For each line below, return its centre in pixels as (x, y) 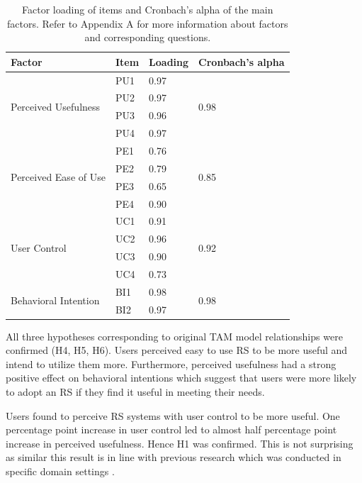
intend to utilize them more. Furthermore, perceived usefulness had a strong (171, 363)
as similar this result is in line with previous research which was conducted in (174, 457)
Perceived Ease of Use (58, 177)
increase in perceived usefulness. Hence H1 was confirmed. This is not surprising (180, 443)
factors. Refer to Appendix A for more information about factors (148, 23)
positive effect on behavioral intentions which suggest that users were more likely (181, 378)
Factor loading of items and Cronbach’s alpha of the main (148, 9)
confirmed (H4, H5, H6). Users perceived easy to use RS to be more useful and (177, 350)
